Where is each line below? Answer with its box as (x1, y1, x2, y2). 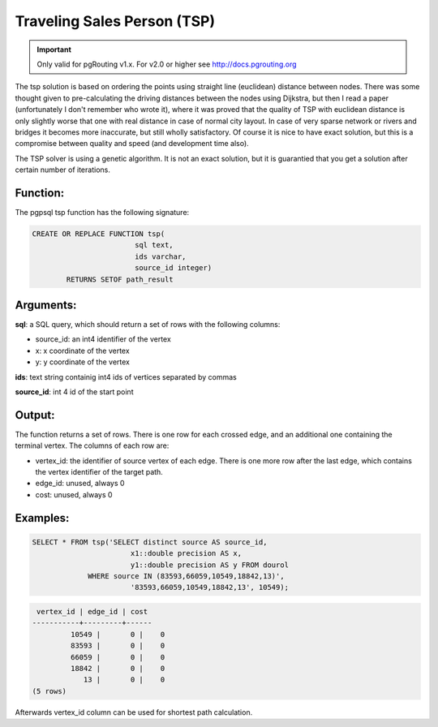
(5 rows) (32, 686, 67, 695)
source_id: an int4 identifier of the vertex (35, 334, 172, 344)
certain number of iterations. (15, 165, 111, 174)
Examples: (15, 511, 70, 525)
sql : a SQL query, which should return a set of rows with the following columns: (15, 320, 281, 329)
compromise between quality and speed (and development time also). (15, 139, 249, 148)
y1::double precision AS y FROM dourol (130, 560, 290, 570)
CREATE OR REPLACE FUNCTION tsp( (32, 229, 165, 239)
